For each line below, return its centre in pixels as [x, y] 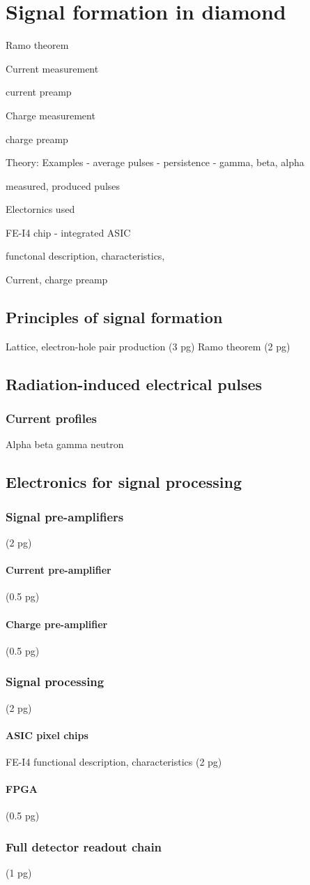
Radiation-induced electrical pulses [134, 384]
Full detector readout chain [84, 846]
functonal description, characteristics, [85, 256]
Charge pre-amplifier [57, 624]
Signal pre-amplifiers [65, 516]
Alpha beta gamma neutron [65, 444]
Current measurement [52, 68]
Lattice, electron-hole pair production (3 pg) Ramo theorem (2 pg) [148, 346]
